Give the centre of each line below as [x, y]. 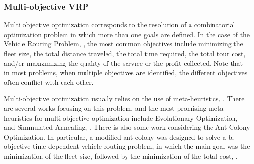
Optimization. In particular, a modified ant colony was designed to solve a [115, 136]
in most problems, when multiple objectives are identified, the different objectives [126, 72]
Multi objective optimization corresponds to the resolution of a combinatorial [120, 25]
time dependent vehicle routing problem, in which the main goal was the [141, 146]
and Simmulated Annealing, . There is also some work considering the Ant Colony [127, 127]
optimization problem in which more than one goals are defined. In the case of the [127, 34]
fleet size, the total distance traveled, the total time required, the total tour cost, [125, 53]
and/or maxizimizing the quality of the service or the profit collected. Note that [124, 63]
